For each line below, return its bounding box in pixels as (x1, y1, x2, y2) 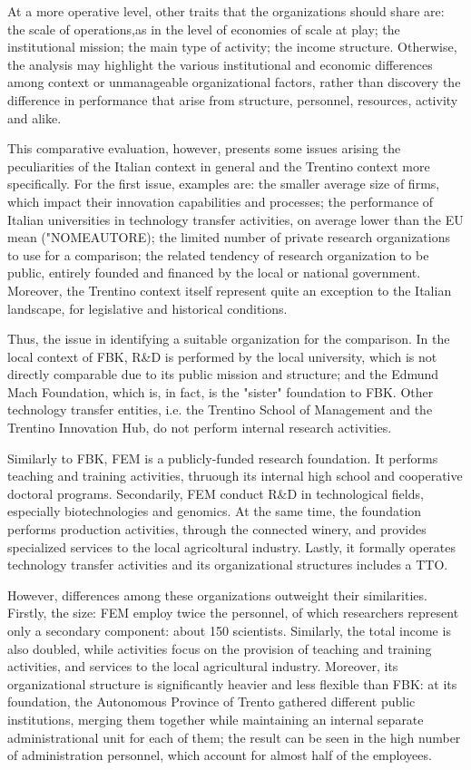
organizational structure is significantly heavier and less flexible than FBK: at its (7, 674, 457, 693)
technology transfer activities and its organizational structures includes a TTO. (7, 555, 448, 574)
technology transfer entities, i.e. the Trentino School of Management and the (7, 400, 433, 419)
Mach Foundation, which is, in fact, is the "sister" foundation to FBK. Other (7, 382, 434, 401)
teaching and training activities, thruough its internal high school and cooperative (7, 466, 463, 485)
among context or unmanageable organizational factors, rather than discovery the (7, 73, 461, 92)
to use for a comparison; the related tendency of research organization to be (7, 245, 429, 264)
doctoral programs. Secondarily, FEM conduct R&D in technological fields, (7, 483, 424, 502)
